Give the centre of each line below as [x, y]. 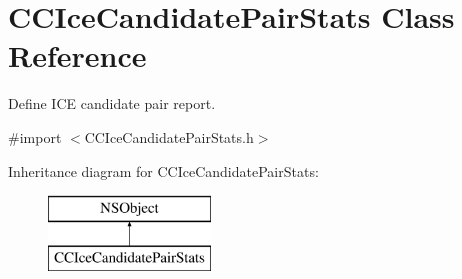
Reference [77, 55]
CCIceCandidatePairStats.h [169, 136]
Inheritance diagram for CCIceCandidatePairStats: [163, 170]
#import [35, 136]
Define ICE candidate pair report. [112, 103]
